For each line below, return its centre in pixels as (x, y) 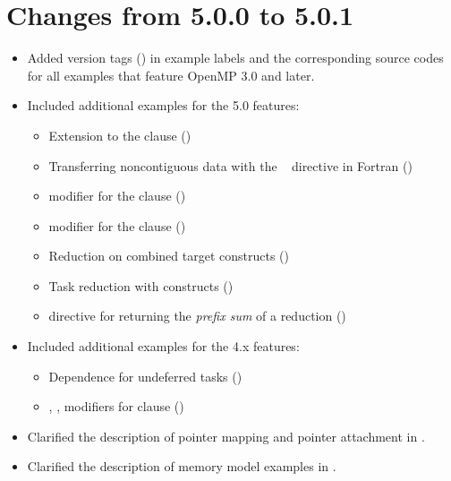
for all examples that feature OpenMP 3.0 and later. (171, 75)
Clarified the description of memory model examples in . (182, 466)
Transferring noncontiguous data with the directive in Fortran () (230, 165)
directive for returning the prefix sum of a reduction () (197, 316)
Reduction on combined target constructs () (169, 256)
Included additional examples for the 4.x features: (163, 346)
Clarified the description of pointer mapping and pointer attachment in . (226, 436)
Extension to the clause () (120, 135)
